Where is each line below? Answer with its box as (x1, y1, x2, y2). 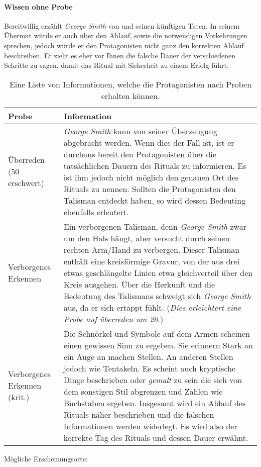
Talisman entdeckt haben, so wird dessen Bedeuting (63, 194, 246, 206)
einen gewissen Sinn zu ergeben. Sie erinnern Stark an (63, 339, 253, 351)
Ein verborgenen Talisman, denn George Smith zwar (63, 220, 246, 232)
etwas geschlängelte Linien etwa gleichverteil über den (63, 266, 253, 278)
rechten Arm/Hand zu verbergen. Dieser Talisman (63, 243, 240, 255)
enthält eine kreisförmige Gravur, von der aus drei (63, 255, 240, 267)
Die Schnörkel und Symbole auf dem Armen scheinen (63, 327, 250, 339)
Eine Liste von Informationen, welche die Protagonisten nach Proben (9, 78, 252, 90)
